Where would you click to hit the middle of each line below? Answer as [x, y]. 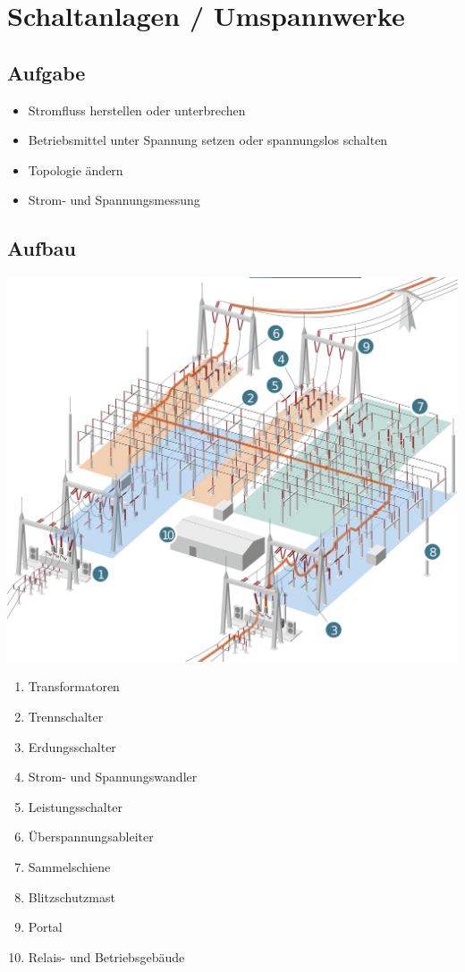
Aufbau [42, 248]
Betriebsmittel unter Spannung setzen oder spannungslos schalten [208, 140]
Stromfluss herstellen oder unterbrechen [137, 110]
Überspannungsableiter [91, 837]
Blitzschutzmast [72, 896]
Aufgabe [46, 72]
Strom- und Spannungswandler [113, 777]
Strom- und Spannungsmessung [114, 200]
